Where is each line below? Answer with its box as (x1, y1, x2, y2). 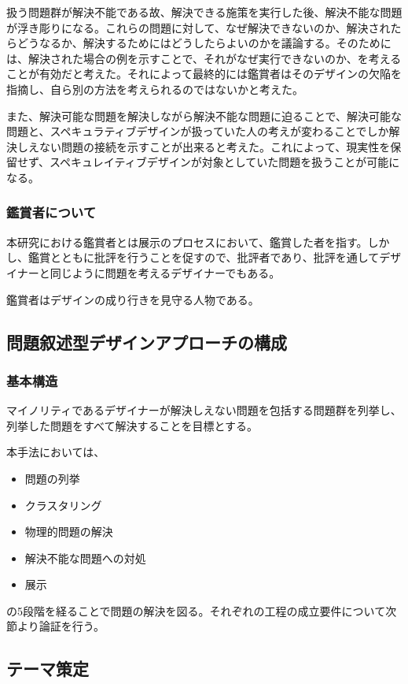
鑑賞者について (6, 203, 97, 222)
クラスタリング (24, 496, 102, 513)
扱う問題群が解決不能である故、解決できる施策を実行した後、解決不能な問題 (6, 4, 402, 20)
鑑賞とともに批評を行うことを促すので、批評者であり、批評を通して (28, 249, 380, 266)
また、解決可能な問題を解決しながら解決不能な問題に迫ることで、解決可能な (6, 107, 402, 124)
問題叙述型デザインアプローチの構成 (6, 329, 287, 354)
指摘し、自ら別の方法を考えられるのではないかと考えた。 (6, 80, 303, 97)
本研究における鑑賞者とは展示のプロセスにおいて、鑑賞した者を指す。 (6, 233, 368, 250)
